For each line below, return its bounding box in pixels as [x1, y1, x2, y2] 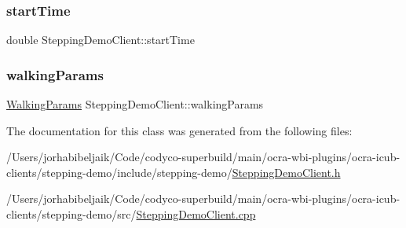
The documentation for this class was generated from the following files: [6, 122, 353, 138]
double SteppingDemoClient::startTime [6, 31, 195, 48]
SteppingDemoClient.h [232, 164, 341, 180]
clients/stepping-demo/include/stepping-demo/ [6, 164, 232, 180]
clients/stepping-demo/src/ [6, 206, 137, 222]
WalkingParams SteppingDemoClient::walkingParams [6, 96, 264, 112]
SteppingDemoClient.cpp [136, 206, 256, 222]
